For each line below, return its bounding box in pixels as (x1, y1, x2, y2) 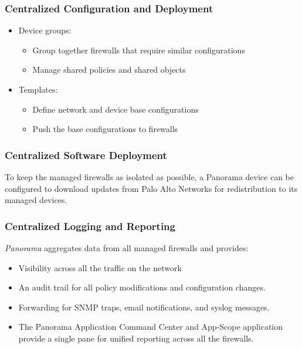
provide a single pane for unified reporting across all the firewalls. (18, 332, 254, 344)
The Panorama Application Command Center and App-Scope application (18, 320, 283, 333)
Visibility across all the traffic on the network (18, 261, 182, 273)
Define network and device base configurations (32, 103, 199, 115)
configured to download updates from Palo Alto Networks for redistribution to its (5, 182, 298, 194)
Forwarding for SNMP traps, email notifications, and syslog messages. (18, 300, 270, 313)
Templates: (18, 83, 58, 95)
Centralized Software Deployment (5, 147, 167, 162)
